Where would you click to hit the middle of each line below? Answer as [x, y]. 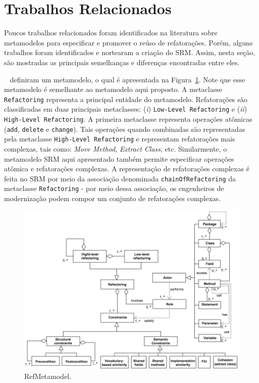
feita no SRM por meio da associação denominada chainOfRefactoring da [120, 178]
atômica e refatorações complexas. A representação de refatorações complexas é [127, 169]
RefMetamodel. [48, 376]
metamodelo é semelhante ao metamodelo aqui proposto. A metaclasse [113, 89]
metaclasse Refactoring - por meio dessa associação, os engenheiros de [114, 188]
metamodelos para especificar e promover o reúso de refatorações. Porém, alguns [128, 42]
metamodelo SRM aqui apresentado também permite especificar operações [119, 158]
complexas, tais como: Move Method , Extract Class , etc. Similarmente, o [116, 148]
